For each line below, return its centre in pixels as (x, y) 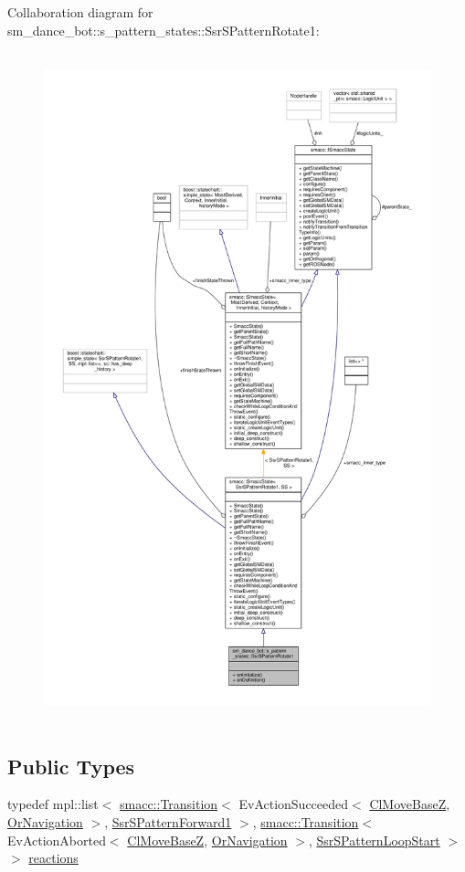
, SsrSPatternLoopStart (374, 840)
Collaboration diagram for (80, 12)
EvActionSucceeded (294, 804)
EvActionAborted (57, 840)
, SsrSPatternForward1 (168, 821)
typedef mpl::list (53, 804)
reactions (53, 858)
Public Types (71, 766)
